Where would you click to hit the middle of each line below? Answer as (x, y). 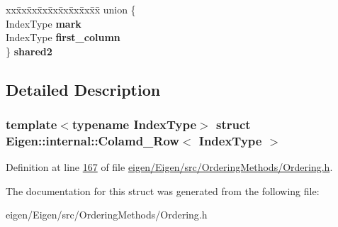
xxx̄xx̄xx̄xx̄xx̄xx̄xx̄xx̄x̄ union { (71, 9)
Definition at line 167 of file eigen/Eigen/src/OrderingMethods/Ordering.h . (169, 167)
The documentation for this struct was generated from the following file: (163, 190)
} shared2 (29, 51)
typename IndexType (134, 124)
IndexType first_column (63, 37)
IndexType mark (44, 23)
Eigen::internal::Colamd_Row (92, 140)
